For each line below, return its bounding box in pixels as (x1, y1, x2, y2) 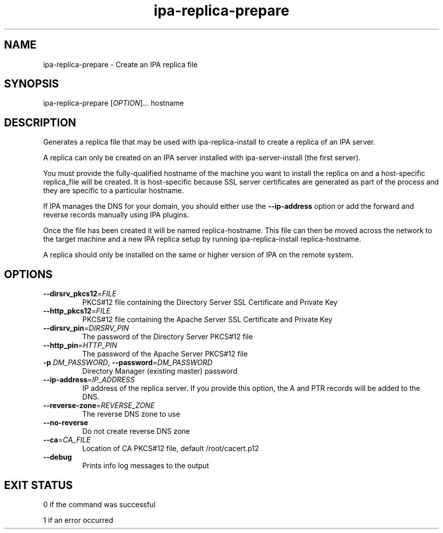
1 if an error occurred (43, 515, 113, 524)
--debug (43, 453, 72, 462)
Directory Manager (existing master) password (82, 367, 238, 376)
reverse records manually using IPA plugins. (43, 210, 189, 219)
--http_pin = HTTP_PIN (43, 341, 117, 350)
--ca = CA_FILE (43, 435, 91, 445)
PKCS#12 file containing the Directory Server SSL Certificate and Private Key (82, 298, 338, 307)
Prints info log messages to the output (82, 461, 209, 470)
